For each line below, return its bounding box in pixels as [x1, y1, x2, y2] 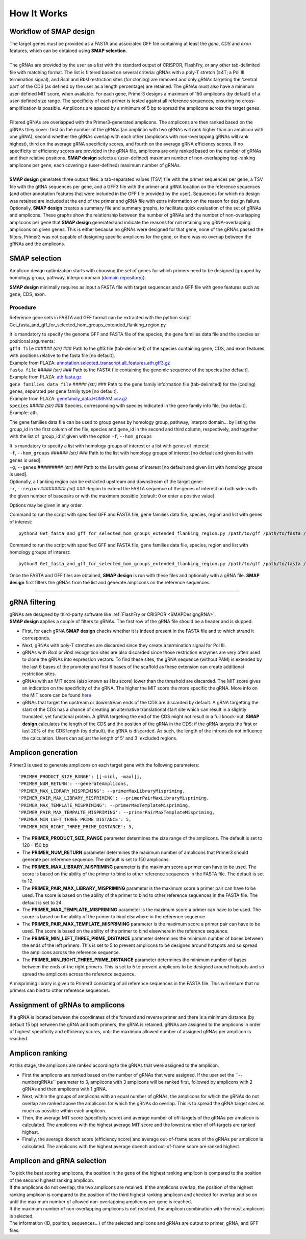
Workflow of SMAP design [9, 27, 95, 36]
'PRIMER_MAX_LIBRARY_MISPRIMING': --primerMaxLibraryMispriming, [18, 788, 186, 794]
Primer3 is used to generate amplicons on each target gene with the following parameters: [9, 761, 199, 768]
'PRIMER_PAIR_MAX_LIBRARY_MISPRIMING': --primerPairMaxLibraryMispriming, [18, 795, 210, 801]
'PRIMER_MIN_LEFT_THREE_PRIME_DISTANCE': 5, [18, 817, 132, 822]
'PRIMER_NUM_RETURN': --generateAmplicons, [18, 781, 129, 787]
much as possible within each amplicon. [22, 1107, 107, 1113]
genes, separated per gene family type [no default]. [9, 388, 118, 394]
